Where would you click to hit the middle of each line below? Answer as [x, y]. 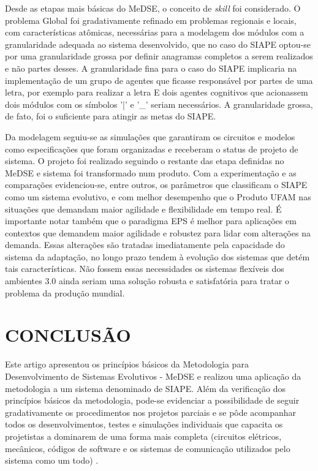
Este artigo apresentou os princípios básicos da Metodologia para [127, 364]
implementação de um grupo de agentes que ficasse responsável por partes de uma [159, 80]
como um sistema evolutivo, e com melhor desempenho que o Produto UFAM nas [158, 196]
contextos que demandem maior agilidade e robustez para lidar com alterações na [158, 232]
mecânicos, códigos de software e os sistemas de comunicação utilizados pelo [148, 448]
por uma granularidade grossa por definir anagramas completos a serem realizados [159, 56]
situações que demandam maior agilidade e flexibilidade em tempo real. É [143, 209]
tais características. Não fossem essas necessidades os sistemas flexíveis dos [145, 269]
